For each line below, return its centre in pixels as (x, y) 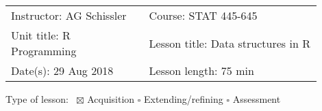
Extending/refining (184, 99)
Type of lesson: (37, 99)
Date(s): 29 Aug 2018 (62, 70)
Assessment (257, 99)
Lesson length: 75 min (201, 70)
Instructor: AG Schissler (69, 15)
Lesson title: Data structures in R (230, 43)
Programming (44, 51)
